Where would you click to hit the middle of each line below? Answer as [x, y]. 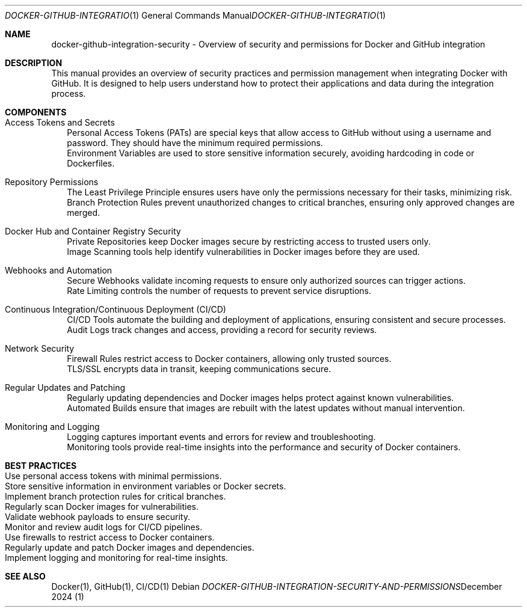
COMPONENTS [36, 112]
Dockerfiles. [91, 163]
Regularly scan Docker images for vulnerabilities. [102, 506]
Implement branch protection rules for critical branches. [116, 496]
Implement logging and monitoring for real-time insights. [116, 558]
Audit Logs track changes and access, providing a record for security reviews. [222, 330]
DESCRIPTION [34, 63]
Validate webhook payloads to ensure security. [97, 517]
